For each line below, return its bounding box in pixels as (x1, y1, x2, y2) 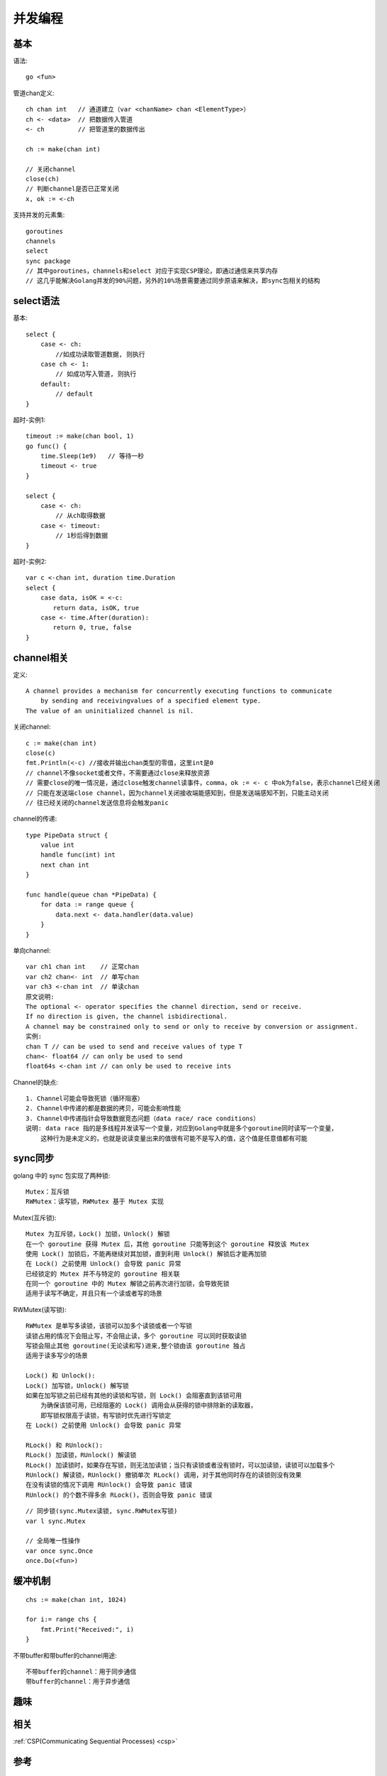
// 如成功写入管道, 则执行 (55, 370, 137, 378)
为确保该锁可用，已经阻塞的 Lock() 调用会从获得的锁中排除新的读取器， (40, 1402, 257, 1409)
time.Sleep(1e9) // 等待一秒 (40, 452, 145, 460)
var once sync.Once (26, 1547, 94, 1555)
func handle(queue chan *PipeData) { (26, 891, 157, 899)
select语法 (13, 295, 60, 307)
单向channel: (13, 946, 51, 955)
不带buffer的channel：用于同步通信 (26, 1667, 137, 1676)
